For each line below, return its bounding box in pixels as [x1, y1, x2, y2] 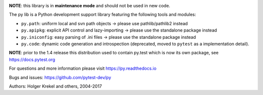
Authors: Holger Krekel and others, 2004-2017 [9, 83, 102, 89]
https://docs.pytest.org [9, 56, 56, 63]
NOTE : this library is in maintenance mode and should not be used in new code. [9, 3, 170, 8]
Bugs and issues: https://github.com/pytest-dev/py [9, 74, 112, 80]
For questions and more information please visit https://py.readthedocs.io [9, 65, 157, 71]
